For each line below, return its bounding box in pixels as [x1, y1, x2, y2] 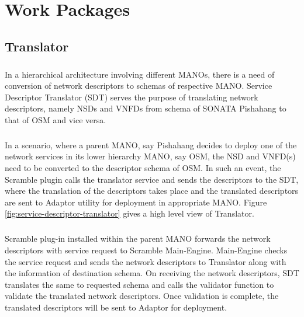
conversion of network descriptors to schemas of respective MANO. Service [5, 79, 272, 92]
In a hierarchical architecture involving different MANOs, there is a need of [5, 68, 275, 80]
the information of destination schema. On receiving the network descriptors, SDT [5, 267, 299, 279]
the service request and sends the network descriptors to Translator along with [5, 255, 286, 267]
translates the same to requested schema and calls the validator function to [5, 278, 274, 290]
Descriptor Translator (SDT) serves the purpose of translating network [5, 90, 258, 103]
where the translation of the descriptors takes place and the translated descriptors [5, 184, 299, 197]
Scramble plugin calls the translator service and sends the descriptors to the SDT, [5, 173, 299, 185]
